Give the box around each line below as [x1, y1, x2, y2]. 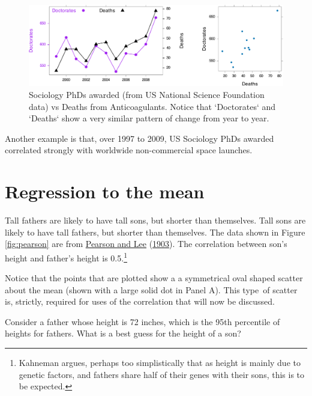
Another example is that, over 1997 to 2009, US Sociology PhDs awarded [5, 132, 274, 144]
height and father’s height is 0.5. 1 [5, 249, 127, 264]
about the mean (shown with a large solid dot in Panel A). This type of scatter [5, 283, 298, 296]
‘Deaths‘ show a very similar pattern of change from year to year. [29, 112, 269, 124]
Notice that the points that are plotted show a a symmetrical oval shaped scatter [5, 272, 303, 284]
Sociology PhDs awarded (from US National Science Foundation [29, 88, 265, 100]
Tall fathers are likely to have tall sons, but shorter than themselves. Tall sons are [5, 214, 306, 227]
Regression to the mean [5, 179, 205, 204]
